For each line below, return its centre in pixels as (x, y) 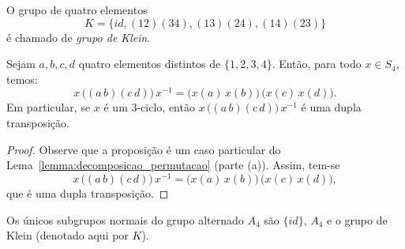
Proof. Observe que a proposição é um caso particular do (144, 149)
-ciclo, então (166, 107)
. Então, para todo (317, 64)
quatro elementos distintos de (150, 64)
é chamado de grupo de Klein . (79, 37)
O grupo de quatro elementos (77, 9)
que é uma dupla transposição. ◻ (88, 192)
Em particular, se (49, 107)
